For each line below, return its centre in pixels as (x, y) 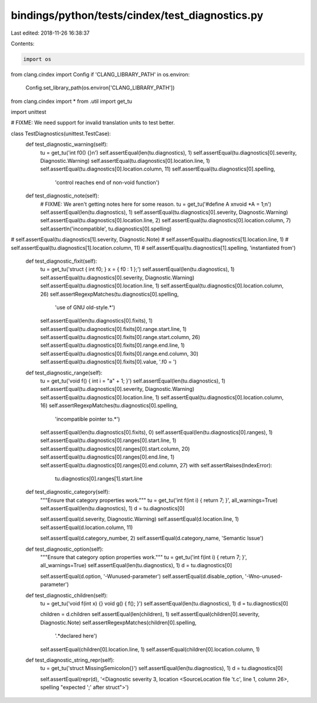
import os (37, 59)
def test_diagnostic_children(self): (67, 595)
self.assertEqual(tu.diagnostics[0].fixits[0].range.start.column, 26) (120, 337)
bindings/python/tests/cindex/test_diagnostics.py (137, 15)
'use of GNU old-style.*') (85, 307)
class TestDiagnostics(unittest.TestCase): (61, 133)
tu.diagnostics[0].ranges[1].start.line (99, 478)
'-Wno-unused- (264, 576)
